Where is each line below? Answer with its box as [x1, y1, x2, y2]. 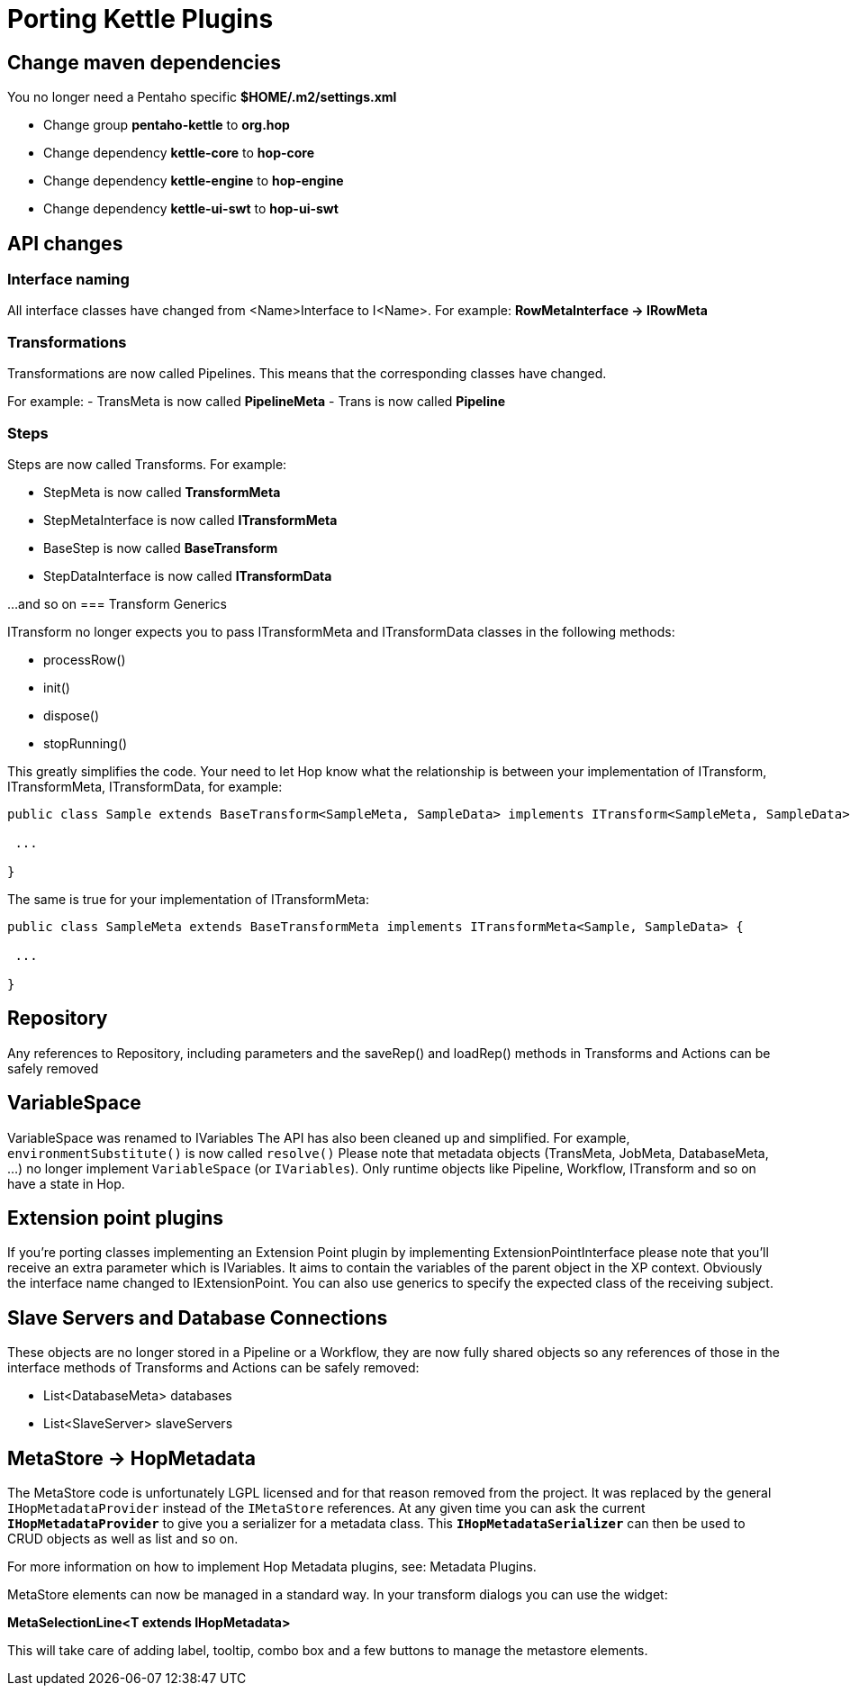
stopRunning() [43, 735, 128, 751]
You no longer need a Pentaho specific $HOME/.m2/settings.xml [7, 89, 397, 105]
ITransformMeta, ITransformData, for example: [7, 778, 283, 794]
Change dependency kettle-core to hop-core [43, 145, 315, 161]
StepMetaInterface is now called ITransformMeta [43, 512, 338, 528]
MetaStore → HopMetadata [7, 1446, 256, 1470]
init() [43, 679, 70, 695]
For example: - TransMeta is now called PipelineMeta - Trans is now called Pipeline [7, 394, 506, 410]
